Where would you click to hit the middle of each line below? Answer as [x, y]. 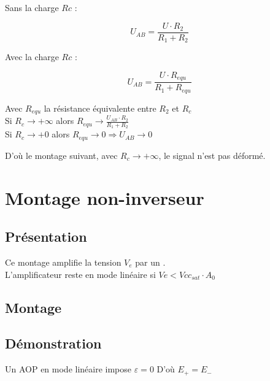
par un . [150, 262]
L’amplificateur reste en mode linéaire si [80, 274]
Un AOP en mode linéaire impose [68, 369]
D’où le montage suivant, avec [61, 155]
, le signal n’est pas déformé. [212, 155]
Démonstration [53, 343]
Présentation [46, 237]
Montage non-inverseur [105, 197]
